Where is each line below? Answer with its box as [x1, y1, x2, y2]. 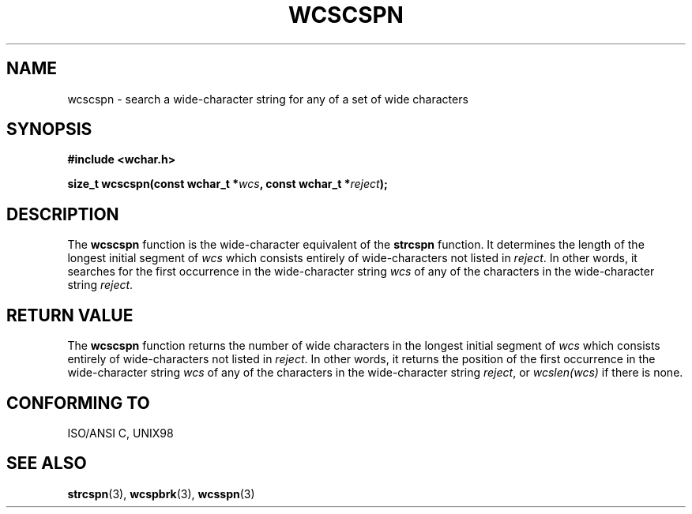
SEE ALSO [6, 453, 87, 474]
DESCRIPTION [6, 204, 119, 224]
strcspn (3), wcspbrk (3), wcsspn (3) [67, 486, 255, 501]
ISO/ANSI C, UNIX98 [67, 426, 174, 440]
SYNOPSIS [6, 119, 92, 140]
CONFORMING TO [6, 392, 150, 413]
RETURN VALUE [6, 305, 134, 325]
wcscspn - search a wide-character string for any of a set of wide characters [67, 92, 468, 106]
